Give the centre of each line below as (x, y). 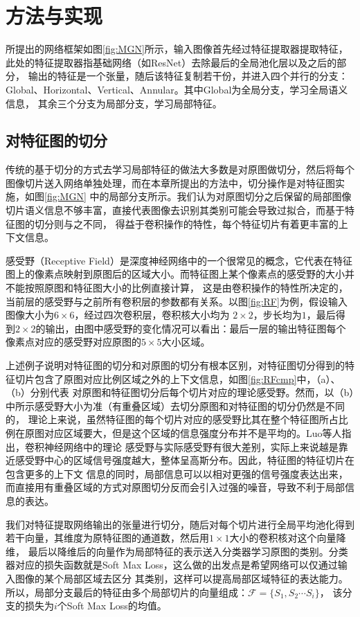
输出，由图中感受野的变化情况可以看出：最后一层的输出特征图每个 (196, 328)
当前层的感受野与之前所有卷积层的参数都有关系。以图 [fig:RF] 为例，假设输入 (177, 301)
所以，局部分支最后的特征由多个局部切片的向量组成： (127, 592)
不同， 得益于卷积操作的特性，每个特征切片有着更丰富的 (210, 223)
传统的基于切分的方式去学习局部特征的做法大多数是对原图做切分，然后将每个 (180, 169)
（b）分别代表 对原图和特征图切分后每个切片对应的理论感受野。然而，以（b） (180, 392)
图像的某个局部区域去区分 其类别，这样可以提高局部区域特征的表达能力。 (181, 578)
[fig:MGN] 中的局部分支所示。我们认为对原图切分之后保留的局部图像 (198, 196)
